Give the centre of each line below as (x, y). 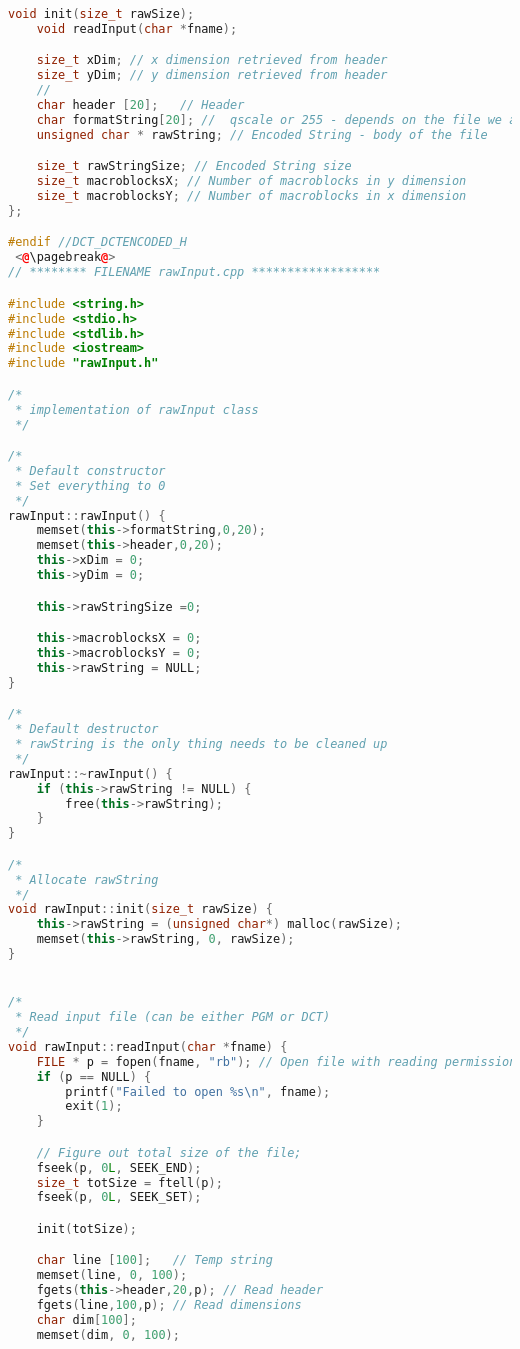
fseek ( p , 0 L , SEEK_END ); (119, 1167)
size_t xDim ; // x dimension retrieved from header (212, 60)
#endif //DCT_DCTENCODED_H (97, 242)
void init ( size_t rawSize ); (101, 14)
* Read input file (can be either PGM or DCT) (173, 1017)
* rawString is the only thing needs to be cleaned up (201, 744)
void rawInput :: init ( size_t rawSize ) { (140, 909)
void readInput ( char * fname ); (137, 28)
